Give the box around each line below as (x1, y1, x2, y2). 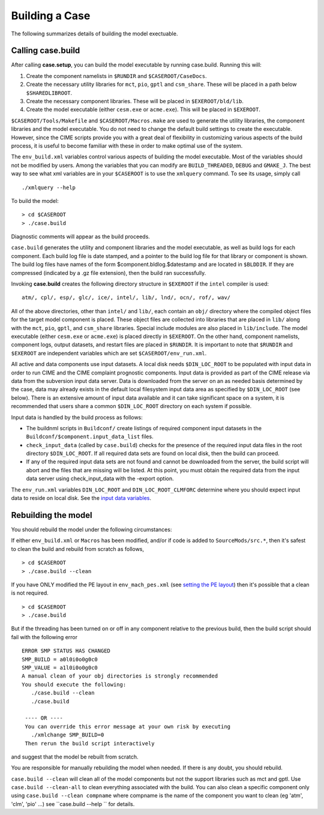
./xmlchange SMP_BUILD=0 (31, 732, 104, 738)
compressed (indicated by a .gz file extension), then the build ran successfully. (11, 269, 206, 276)
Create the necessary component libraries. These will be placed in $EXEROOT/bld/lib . (26, 98, 244, 105)
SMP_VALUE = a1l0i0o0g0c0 (22, 664, 98, 672)
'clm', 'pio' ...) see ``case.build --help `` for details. (11, 800, 135, 807)
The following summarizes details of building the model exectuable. (11, 30, 178, 37)
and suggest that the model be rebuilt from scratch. (11, 753, 139, 760)
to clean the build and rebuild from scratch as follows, (11, 545, 144, 552)
